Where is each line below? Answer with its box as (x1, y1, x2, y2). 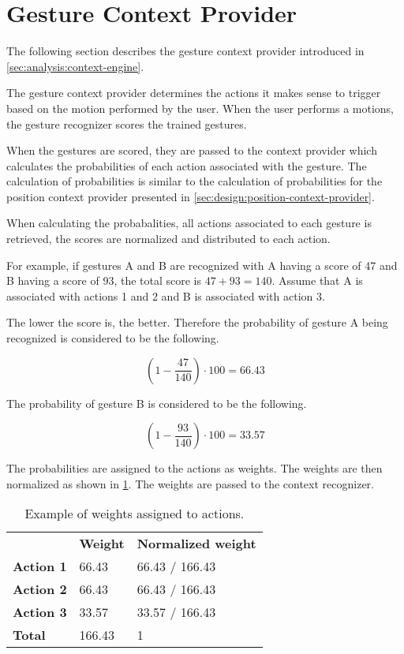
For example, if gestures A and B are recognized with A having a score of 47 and (6, 256, 398, 273)
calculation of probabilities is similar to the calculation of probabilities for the (6, 173, 383, 189)
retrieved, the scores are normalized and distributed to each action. (6, 230, 331, 247)
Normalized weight (137, 534, 256, 553)
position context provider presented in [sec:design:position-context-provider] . (6, 188, 375, 204)
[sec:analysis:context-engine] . (6, 58, 144, 74)
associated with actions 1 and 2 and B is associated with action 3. (6, 287, 325, 304)
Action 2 (13, 580, 67, 599)
